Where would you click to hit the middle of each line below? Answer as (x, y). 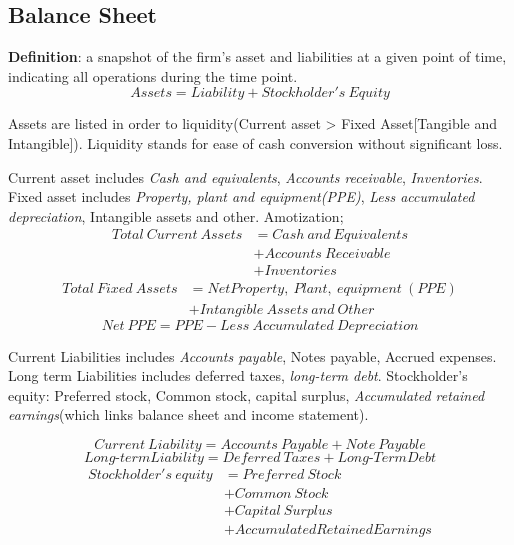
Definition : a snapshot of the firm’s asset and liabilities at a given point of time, (257, 56)
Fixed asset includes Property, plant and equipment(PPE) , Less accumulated (241, 196)
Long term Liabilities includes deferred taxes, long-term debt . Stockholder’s (238, 375)
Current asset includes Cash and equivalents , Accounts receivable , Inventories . (245, 176)
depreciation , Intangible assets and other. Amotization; (176, 215)
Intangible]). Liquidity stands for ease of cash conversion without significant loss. (255, 142)
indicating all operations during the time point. (153, 75)
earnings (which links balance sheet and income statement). (188, 414)
